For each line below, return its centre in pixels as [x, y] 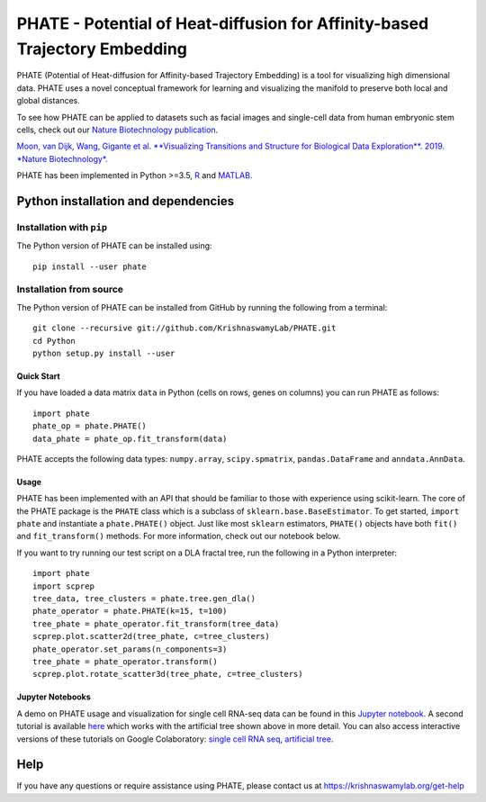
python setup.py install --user [104, 353]
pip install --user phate [90, 266]
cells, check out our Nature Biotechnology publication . [117, 130]
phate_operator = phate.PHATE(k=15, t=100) [130, 611]
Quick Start [38, 376]
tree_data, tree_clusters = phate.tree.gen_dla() [144, 599]
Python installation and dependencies [125, 201]
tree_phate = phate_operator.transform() [125, 661]
